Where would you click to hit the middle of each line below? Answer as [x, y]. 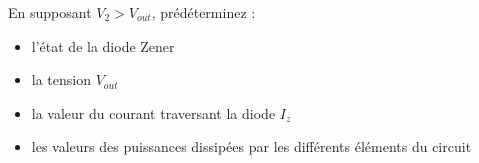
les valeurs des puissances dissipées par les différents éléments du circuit [251, 146]
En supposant [50, 12]
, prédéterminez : [203, 12]
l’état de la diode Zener [103, 45]
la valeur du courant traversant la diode [153, 112]
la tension [61, 79]
